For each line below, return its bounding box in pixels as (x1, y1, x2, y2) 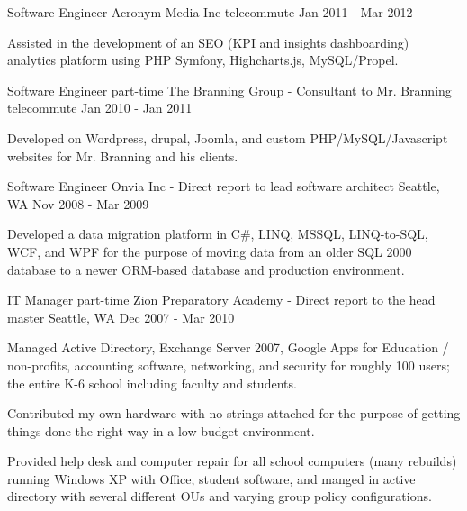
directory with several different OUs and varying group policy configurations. (7, 487, 432, 506)
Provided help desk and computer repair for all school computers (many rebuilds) (7, 452, 457, 470)
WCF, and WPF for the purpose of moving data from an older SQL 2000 (7, 242, 412, 260)
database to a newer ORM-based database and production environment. (7, 260, 405, 278)
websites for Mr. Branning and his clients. (7, 146, 238, 165)
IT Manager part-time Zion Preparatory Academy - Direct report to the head (7, 290, 436, 309)
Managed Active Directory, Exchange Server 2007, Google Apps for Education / (7, 338, 449, 357)
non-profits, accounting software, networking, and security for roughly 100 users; (7, 355, 450, 374)
